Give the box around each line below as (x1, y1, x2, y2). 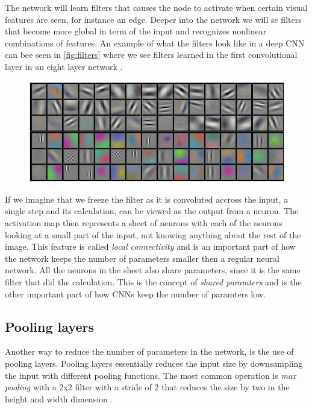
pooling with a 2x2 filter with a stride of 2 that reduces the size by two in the (5, 381, 290, 393)
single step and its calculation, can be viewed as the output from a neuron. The (5, 204, 299, 217)
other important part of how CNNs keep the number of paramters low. (5, 287, 266, 300)
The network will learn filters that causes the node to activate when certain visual (5, 1, 308, 13)
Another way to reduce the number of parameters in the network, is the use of (5, 345, 294, 358)
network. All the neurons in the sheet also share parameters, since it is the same (5, 264, 301, 276)
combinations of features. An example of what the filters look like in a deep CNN (5, 36, 305, 49)
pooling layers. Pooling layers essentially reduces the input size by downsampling (5, 357, 303, 369)
